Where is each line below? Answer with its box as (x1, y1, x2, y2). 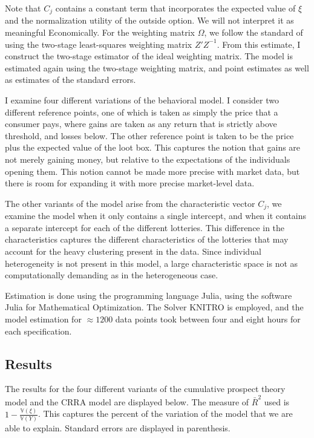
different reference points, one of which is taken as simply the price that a (5, 105, 278, 118)
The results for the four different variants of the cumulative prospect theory (5, 382, 286, 395)
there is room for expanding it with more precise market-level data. (5, 177, 255, 189)
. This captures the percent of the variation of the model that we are (38, 407, 293, 420)
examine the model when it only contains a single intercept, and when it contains (5, 209, 307, 222)
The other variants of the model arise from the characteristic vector (5, 197, 255, 209)
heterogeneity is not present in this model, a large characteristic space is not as (5, 257, 298, 269)
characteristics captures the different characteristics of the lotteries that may (5, 233, 289, 246)
